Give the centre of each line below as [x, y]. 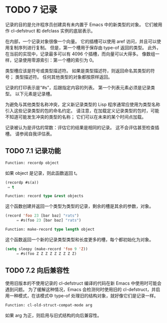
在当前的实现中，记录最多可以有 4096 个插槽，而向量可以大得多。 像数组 [80, 54]
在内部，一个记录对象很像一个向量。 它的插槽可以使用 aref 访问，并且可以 [81, 41]
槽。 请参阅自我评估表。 [30, 134]
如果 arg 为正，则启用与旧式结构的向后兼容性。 [54, 316]
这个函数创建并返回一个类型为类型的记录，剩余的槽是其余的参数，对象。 [79, 206]
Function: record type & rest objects [44, 196]
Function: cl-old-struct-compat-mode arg [49, 305]
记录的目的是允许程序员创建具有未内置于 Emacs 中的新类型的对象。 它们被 [82, 24]
